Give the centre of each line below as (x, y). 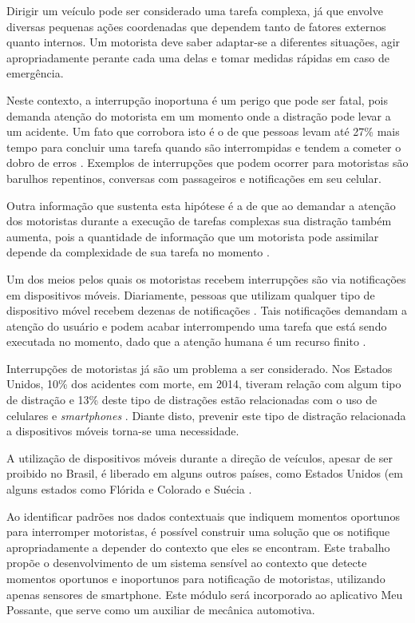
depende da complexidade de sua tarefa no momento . (138, 252)
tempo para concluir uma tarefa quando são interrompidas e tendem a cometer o (204, 147)
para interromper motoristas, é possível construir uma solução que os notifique (198, 532)
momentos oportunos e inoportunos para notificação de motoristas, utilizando (196, 578)
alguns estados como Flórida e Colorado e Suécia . (129, 489)
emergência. (35, 73)
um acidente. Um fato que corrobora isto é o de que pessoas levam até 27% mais (203, 131)
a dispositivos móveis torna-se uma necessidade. (123, 431)
